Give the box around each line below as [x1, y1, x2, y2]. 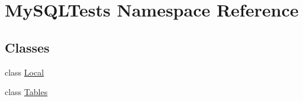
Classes [5, 38, 50, 56]
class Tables [5, 86, 48, 98]
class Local [5, 66, 44, 78]
